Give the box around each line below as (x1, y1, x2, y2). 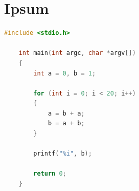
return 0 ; (33, 170, 66, 178)
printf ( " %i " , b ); (33, 150, 92, 158)
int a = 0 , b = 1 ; (33, 69, 96, 77)
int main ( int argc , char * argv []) (18, 49, 136, 57)
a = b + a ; (48, 109, 85, 117)
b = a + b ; (48, 120, 85, 127)
